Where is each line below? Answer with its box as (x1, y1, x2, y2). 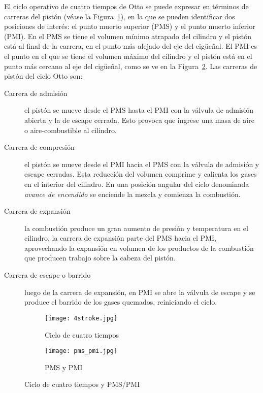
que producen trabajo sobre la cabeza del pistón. (24, 252, 176, 263)
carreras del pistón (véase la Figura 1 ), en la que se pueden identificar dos (4, 11, 235, 21)
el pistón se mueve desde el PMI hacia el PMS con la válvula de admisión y (24, 158, 259, 169)
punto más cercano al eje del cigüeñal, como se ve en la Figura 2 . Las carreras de (4, 60, 257, 71)
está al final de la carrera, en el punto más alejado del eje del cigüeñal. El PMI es (4, 41, 257, 51)
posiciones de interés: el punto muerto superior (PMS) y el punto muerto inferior (4, 21, 255, 31)
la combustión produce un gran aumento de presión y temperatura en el (24, 222, 248, 233)
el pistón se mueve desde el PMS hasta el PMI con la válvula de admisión (24, 105, 254, 115)
